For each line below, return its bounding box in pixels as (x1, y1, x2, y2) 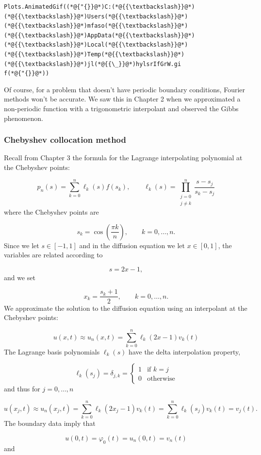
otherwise (147, 375, 175, 383)
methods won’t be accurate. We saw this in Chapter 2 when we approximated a (4, 94, 241, 104)
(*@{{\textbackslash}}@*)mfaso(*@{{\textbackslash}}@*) (4, 22, 188, 30)
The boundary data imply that (4, 418, 96, 428)
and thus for (4, 384, 40, 394)
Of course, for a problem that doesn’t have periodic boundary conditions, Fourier (4, 84, 245, 94)
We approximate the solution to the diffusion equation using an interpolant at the (4, 303, 247, 313)
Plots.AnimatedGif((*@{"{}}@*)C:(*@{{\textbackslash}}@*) (4, 3, 195, 10)
